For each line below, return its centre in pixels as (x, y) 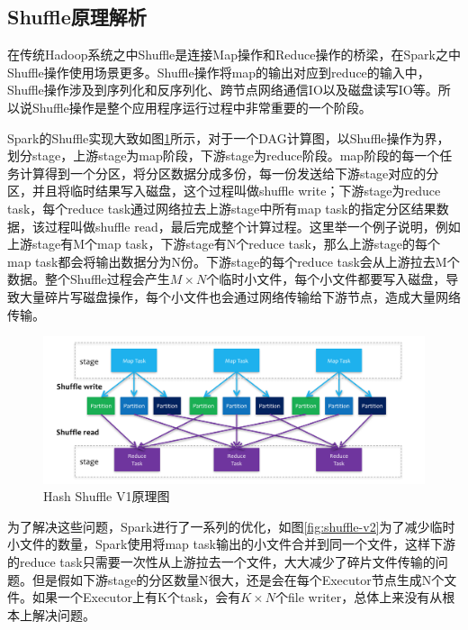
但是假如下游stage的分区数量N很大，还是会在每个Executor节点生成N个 (238, 579)
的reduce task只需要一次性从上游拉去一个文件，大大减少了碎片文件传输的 (221, 562)
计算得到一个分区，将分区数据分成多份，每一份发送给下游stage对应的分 (229, 173)
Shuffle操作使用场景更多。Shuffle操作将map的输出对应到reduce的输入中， (219, 72)
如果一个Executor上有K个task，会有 (136, 597)
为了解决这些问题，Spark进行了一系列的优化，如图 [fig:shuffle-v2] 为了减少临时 (231, 526)
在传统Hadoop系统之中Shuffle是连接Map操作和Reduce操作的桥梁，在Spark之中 (234, 55)
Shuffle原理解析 (77, 17)
